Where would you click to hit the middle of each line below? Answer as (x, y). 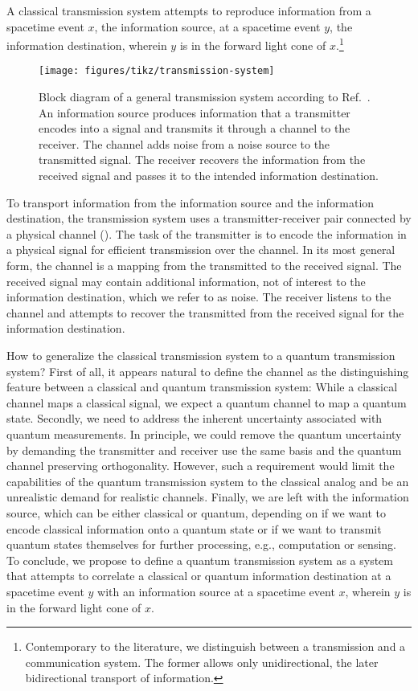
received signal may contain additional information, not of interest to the (186, 281)
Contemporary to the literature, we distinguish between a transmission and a (215, 646)
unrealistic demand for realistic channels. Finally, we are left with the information (208, 497)
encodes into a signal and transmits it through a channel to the (195, 128)
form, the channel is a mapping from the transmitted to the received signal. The (204, 266)
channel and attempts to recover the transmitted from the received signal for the (205, 312)
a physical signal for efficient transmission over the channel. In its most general (201, 249)
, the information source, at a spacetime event (207, 26)
